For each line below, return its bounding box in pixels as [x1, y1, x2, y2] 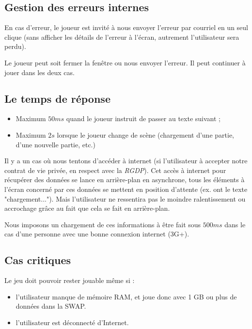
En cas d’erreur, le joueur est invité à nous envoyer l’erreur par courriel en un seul [4, 22, 248, 32]
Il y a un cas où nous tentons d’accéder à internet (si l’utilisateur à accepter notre [4, 156, 248, 166]
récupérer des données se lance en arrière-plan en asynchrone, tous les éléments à [4, 174, 245, 185]
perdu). [4, 41, 26, 51]
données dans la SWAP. [16, 301, 86, 311]
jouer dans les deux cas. [4, 67, 75, 77]
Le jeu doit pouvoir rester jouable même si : [4, 275, 135, 285]
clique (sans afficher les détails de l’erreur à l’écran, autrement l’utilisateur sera [4, 31, 239, 42]
